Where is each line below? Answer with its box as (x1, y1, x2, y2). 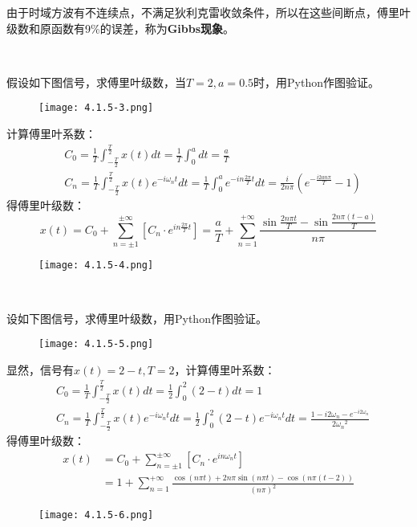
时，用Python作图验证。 (253, 73, 379, 90)
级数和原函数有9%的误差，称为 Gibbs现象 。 (6, 19, 235, 36)
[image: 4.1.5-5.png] (38, 338, 154, 350)
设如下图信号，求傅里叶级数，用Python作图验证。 (6, 309, 267, 326)
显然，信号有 (6, 361, 74, 378)
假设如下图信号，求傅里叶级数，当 (6, 73, 186, 90)
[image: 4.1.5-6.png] (38, 509, 154, 521)
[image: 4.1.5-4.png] (38, 259, 154, 272)
